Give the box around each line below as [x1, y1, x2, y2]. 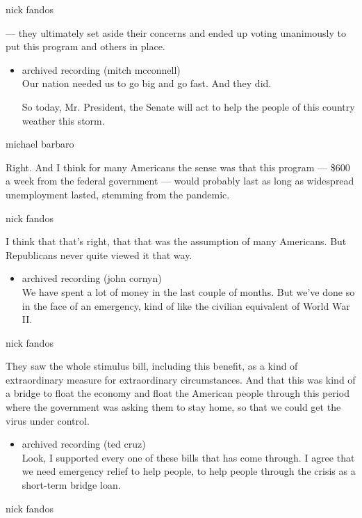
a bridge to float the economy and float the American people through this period [6, 386, 349, 400]
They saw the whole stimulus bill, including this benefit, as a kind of [6, 359, 298, 373]
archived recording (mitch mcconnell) [22, 62, 181, 77]
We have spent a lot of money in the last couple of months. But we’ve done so [22, 284, 355, 299]
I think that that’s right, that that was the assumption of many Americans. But [6, 234, 347, 249]
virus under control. [6, 413, 90, 427]
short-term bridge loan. [22, 478, 121, 492]
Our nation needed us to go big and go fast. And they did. [22, 76, 272, 91]
